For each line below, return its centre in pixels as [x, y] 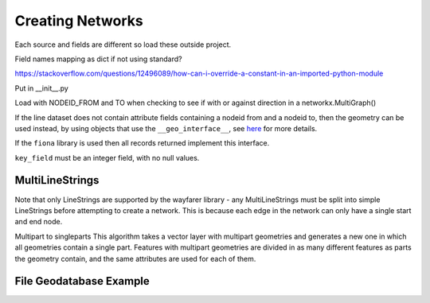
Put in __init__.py [42, 88]
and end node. [39, 222]
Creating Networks [79, 21]
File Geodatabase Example [82, 281]
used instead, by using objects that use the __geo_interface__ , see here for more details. [166, 128]
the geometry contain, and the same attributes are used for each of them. [135, 258]
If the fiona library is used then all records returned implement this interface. [142, 143]
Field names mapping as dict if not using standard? [98, 59]
